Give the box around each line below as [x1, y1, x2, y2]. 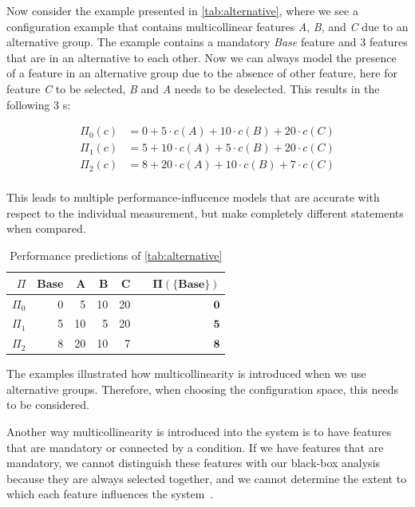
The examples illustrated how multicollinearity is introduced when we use [6, 365, 366, 382]
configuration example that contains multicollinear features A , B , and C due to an [6, 18, 409, 34]
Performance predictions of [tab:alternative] [10, 247, 223, 264]
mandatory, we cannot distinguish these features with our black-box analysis [6, 454, 381, 471]
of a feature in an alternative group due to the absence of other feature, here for [6, 65, 397, 81]
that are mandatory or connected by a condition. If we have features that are [6, 438, 384, 455]
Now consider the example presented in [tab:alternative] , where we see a [6, 2, 358, 18]
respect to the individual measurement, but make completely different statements [6, 204, 404, 221]
